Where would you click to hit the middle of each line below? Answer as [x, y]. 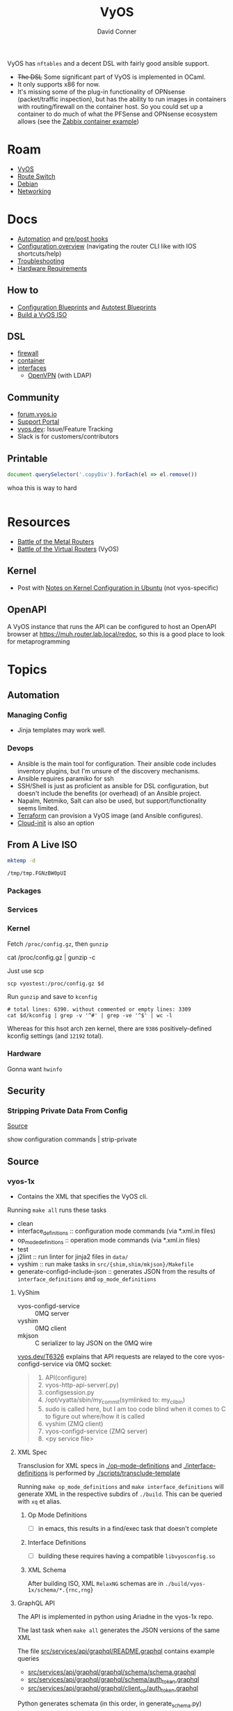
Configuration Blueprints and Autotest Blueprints [87, 307]
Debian [27, 184]
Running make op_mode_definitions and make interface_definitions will [120, 1486]
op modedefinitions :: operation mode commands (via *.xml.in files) [109, 1241]
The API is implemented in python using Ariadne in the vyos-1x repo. [115, 1616]
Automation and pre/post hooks [63, 239]
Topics [27, 669]
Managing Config [37, 715]
